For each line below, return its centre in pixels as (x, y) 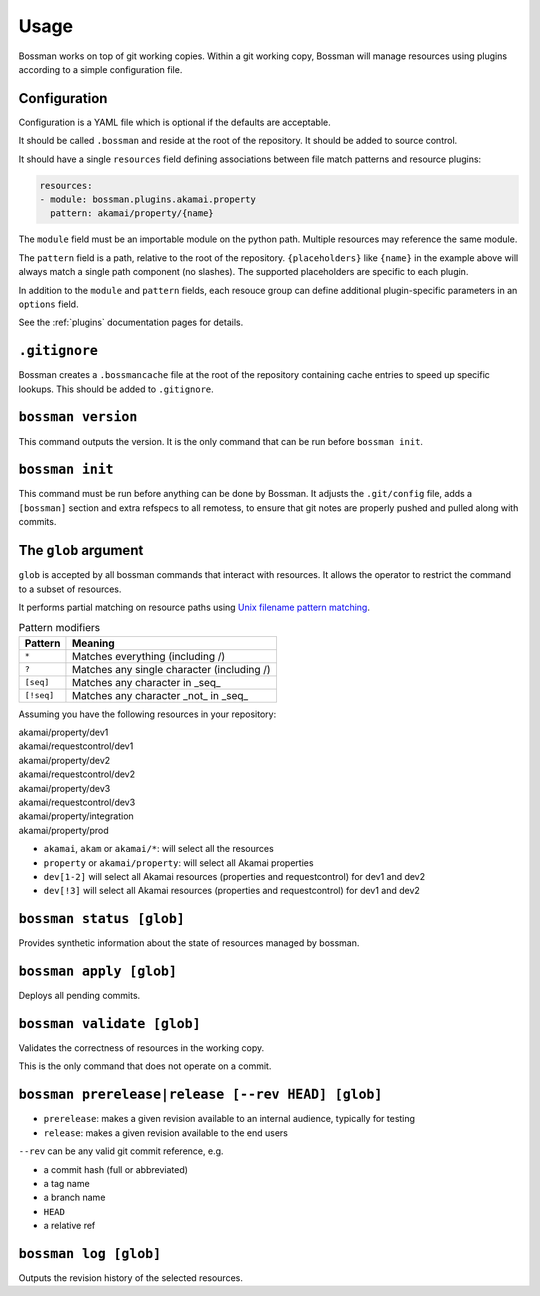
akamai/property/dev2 (64, 760)
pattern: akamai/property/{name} (132, 213)
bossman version (78, 417)
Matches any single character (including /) (171, 669)
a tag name (66, 1183)
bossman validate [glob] (109, 1023)
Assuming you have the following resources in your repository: (147, 714)
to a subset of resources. (70, 589)
